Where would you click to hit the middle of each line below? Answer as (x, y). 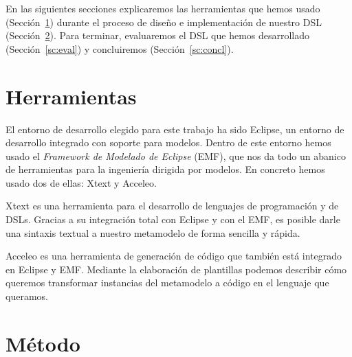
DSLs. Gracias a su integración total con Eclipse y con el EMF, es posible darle (173, 219)
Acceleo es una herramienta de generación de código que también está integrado (174, 256)
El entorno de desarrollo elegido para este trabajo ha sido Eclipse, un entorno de (175, 129)
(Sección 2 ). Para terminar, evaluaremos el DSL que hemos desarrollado (158, 35)
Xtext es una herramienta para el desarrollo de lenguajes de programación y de (172, 206)
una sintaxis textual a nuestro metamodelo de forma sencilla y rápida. (153, 232)
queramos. (27, 296)
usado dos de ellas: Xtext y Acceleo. (81, 182)
